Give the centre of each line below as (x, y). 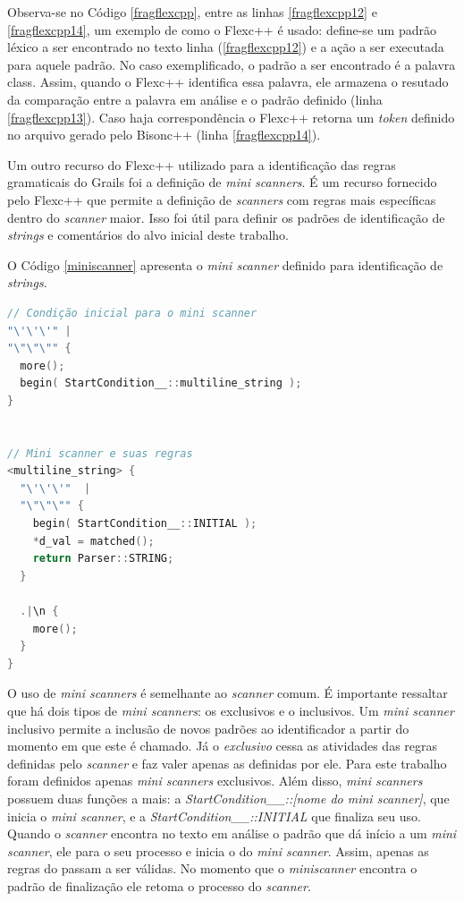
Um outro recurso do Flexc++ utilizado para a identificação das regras (202, 164)
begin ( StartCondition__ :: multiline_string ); (161, 383)
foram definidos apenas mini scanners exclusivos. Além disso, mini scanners (215, 781)
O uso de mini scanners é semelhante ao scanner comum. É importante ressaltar (228, 693)
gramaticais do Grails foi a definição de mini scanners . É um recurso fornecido (222, 182)
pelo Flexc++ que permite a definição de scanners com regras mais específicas (222, 199)
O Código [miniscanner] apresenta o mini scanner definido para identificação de (225, 264)
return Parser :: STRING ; (103, 559)
